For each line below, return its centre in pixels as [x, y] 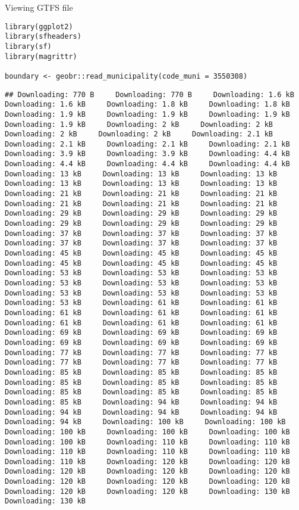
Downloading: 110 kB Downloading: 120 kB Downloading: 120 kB [147, 461]
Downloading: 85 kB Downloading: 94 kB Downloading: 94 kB [141, 402]
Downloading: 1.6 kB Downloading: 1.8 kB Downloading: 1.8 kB [147, 105]
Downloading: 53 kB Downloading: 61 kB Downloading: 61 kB [141, 303]
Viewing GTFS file [39, 7]
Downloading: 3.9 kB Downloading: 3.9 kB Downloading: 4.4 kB [147, 154]
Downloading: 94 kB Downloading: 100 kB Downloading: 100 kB [145, 422]
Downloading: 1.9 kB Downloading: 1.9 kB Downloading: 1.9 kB [147, 114]
